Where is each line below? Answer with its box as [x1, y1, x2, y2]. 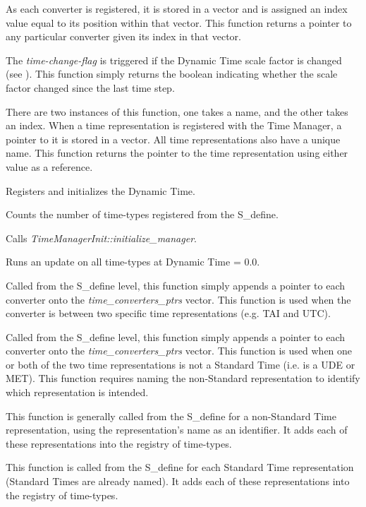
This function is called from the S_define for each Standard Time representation [6, 460, 354, 475]
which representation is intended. [6, 385, 149, 400]
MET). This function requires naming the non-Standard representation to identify [6, 371, 360, 386]
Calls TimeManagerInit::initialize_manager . [6, 230, 197, 245]
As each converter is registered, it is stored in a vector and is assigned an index [6, 1, 348, 16]
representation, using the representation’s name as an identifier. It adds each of [6, 422, 348, 437]
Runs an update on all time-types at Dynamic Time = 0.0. [6, 254, 260, 269]
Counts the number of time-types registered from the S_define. [6, 207, 279, 222]
